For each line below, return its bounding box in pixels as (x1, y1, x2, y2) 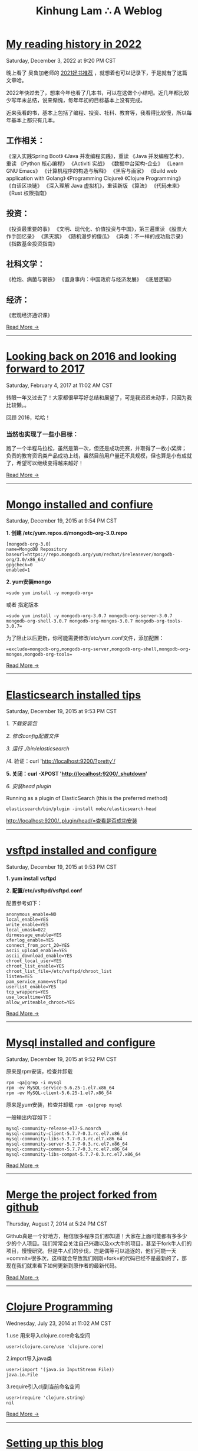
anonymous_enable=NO (6, 911, 57, 918)
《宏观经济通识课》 (6, 312, 53, 319)
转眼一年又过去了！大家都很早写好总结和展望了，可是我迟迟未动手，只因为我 (6, 394, 192, 401)
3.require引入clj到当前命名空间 (6, 1383, 80, 1390)
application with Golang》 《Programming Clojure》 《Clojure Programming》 (6, 175, 184, 182)
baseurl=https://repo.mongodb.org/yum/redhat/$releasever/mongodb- (6, 552, 176, 557)
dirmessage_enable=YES (6, 932, 62, 939)
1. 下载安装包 (6, 720, 37, 727)
